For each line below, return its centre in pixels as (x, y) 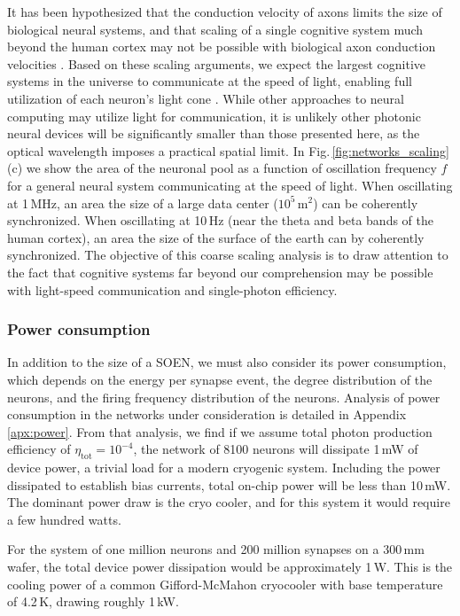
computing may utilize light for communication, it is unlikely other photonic (214, 116)
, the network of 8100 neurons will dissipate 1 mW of (276, 449)
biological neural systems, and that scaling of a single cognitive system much (215, 29)
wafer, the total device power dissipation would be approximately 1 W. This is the (230, 567)
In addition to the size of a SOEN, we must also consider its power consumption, (227, 362)
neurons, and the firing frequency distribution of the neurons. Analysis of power (224, 397)
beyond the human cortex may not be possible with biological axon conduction (222, 47)
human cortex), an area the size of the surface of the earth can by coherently (216, 237)
